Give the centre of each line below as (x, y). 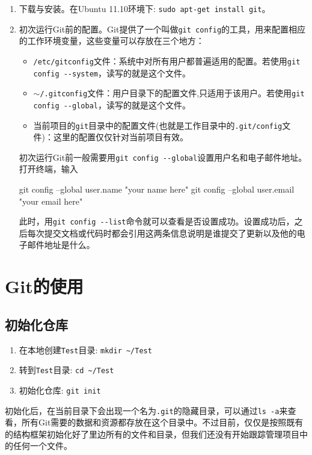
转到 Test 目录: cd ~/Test (66, 370)
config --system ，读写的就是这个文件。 (112, 73)
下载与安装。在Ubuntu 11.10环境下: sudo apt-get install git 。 (145, 8)
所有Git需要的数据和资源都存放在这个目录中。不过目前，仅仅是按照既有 (162, 422)
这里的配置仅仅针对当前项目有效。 (121, 137)
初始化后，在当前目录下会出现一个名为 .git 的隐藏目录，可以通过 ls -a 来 (146, 410)
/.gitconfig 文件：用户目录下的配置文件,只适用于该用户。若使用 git (172, 93)
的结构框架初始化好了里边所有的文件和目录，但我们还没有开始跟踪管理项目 (152, 434)
